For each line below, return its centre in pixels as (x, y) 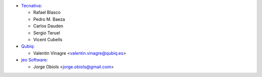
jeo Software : (34, 60)
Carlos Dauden (48, 26)
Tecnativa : (32, 6)
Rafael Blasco (47, 13)
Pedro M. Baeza (49, 19)
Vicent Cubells (48, 39)
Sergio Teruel (47, 33)
